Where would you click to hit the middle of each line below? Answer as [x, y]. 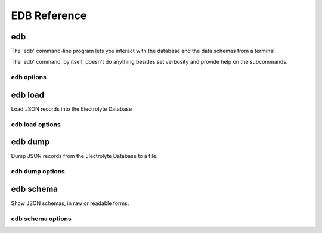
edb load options [36, 124]
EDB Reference [49, 15]
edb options [29, 77]
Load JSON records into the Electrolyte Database [72, 109]
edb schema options [41, 219]
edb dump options [38, 172]
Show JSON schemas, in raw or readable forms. [70, 203]
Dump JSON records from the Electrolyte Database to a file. [84, 156]
